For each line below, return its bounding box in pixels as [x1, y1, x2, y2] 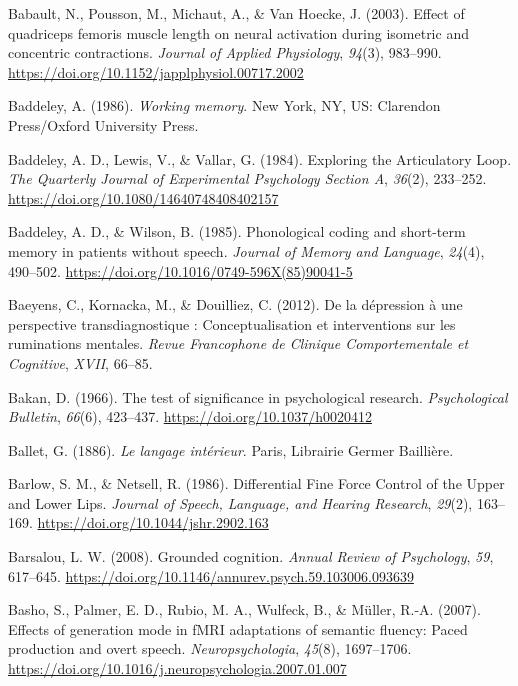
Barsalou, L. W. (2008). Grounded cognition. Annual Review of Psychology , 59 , [8, 546, 494, 567]
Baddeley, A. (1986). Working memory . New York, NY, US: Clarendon [8, 95, 441, 116]
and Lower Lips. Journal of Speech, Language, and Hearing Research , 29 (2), [8, 492, 473, 513]
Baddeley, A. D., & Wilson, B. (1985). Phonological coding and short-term [8, 221, 466, 242]
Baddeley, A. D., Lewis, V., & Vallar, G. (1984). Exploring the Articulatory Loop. [8, 148, 512, 169]
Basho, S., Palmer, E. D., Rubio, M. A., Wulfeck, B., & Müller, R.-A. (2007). [8, 599, 481, 620]
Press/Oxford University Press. [8, 114, 199, 135]
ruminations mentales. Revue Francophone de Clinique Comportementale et [8, 333, 469, 354]
